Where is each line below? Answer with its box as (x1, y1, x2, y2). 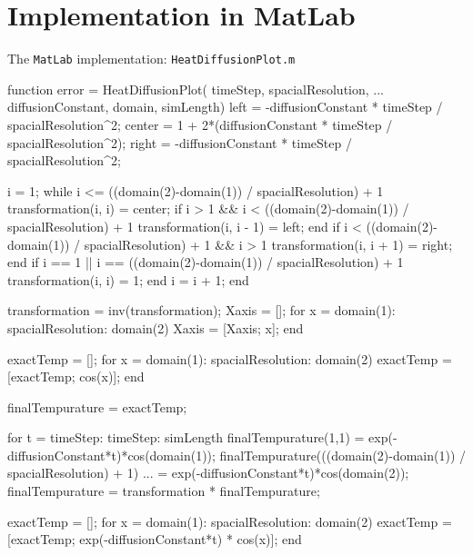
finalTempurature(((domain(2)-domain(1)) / (219, 445, 466, 464)
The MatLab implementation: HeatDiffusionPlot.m (7, 49, 296, 68)
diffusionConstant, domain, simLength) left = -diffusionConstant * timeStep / (7, 97, 443, 116)
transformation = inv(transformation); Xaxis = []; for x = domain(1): (7, 301, 396, 320)
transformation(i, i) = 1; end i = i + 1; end (7, 270, 249, 289)
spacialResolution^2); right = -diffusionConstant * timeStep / (7, 133, 352, 152)
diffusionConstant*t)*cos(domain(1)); (7, 445, 216, 464)
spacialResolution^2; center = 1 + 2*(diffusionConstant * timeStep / (7, 114, 393, 134)
